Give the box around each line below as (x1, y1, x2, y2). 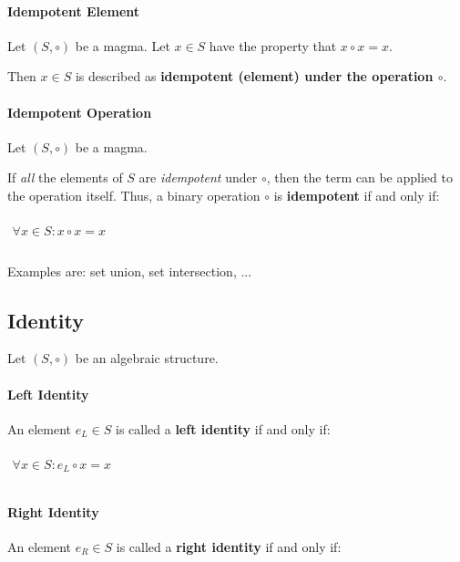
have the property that (209, 36, 337, 55)
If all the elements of (7, 168, 123, 187)
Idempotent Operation (7, 102, 152, 121)
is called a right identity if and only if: (116, 536, 342, 556)
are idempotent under (138, 168, 258, 187)
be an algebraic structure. (75, 349, 219, 368)
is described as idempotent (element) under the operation (75, 67, 434, 86)
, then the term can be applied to (266, 168, 453, 187)
